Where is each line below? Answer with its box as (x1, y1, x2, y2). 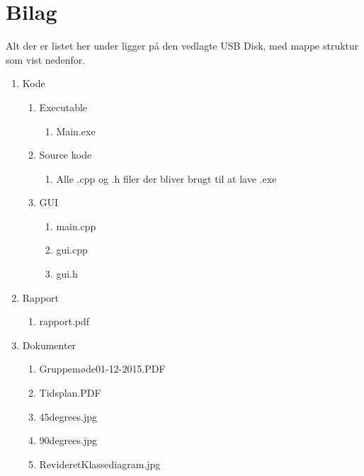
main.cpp (56, 218, 96, 233)
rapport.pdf (39, 314, 90, 329)
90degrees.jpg (39, 433, 97, 448)
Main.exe (56, 123, 96, 138)
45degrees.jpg (39, 409, 97, 424)
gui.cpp (56, 242, 88, 257)
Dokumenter (22, 337, 76, 352)
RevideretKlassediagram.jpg (39, 456, 161, 471)
